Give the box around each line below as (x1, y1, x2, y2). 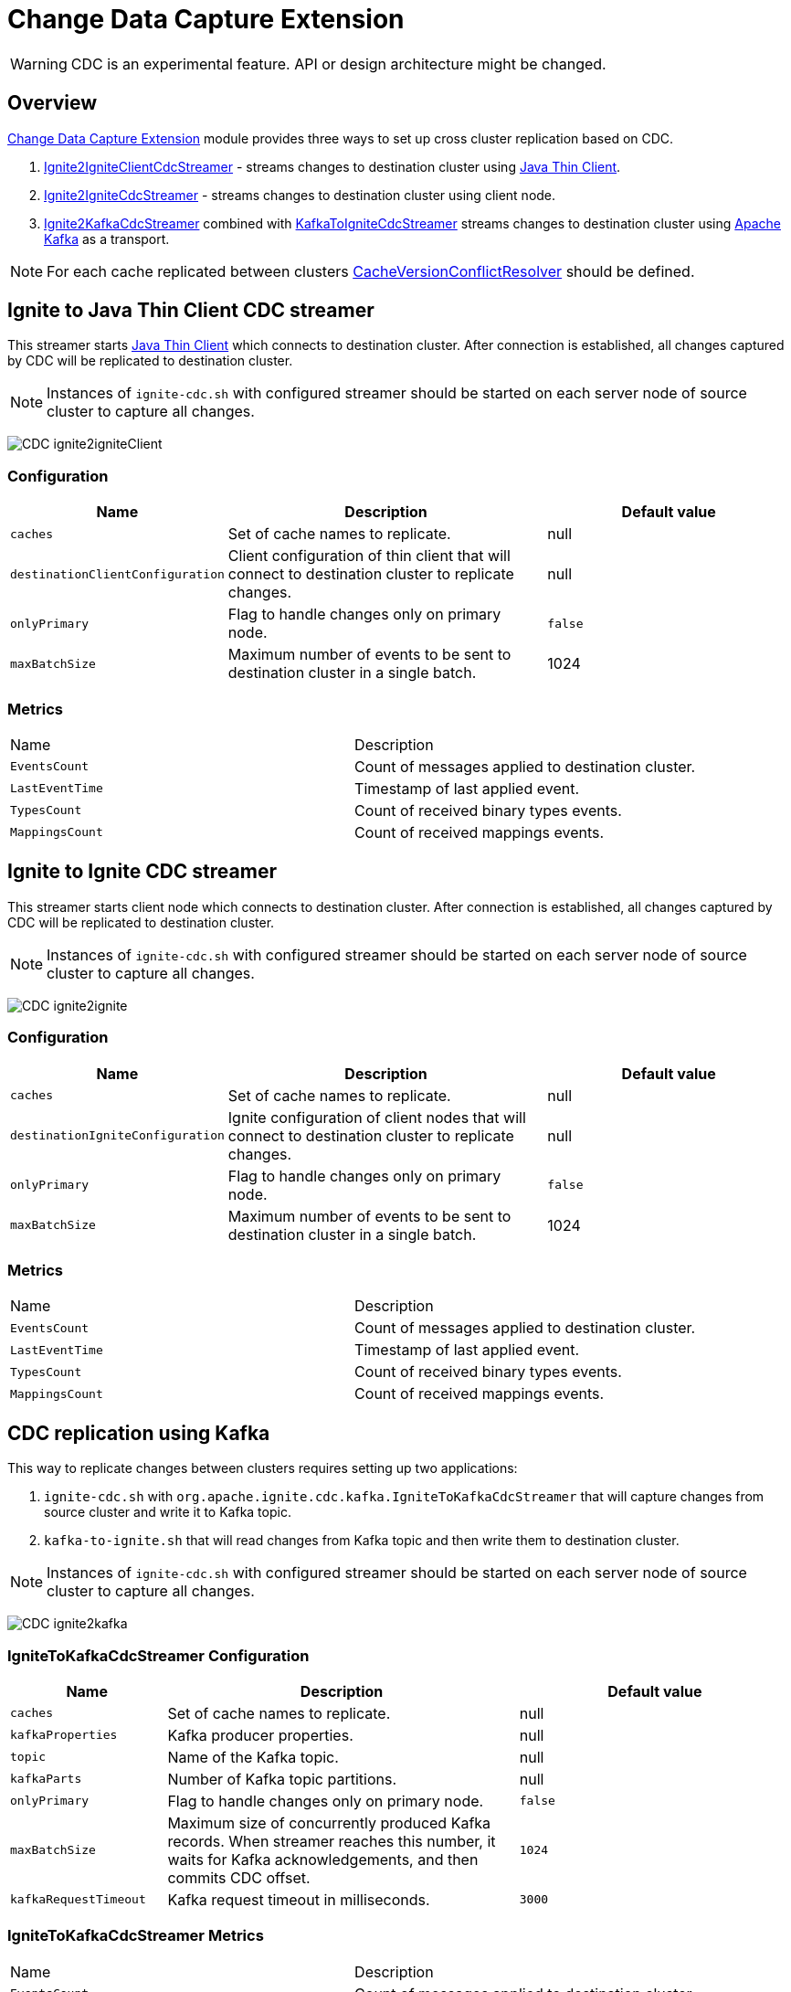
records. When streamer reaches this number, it (167, 1831, 496, 1850)
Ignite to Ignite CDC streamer (7, 860, 277, 884)
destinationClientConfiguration (10, 567, 225, 581)
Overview (7, 91, 98, 115)
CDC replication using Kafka (7, 1421, 270, 1445)
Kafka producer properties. (167, 1725, 353, 1744)
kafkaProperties (10, 1728, 118, 1743)
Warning (10, 54, 68, 73)
